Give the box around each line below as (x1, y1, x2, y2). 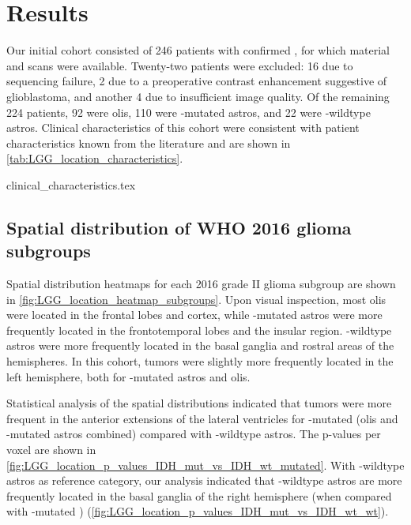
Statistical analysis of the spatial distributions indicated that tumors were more (6, 395, 392, 411)
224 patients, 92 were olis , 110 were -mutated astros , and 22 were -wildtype (6, 103, 371, 120)
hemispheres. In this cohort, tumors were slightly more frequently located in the (6, 353, 394, 369)
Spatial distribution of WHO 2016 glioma (6, 215, 352, 239)
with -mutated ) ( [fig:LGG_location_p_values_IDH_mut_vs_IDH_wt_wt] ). (6, 503, 389, 519)
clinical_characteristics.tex (6, 176, 136, 193)
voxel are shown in (6, 441, 96, 457)
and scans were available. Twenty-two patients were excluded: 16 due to (6, 57, 353, 73)
